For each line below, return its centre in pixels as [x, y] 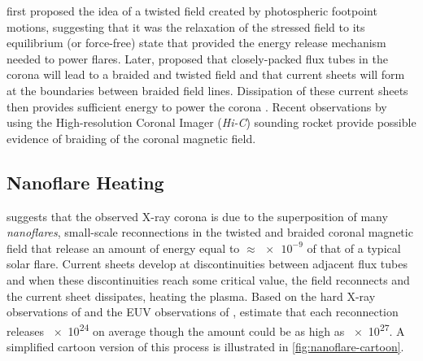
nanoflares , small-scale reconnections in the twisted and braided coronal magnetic [210, 232]
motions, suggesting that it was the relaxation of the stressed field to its [186, 26]
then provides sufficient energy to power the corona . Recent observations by [197, 106]
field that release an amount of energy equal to [123, 248]
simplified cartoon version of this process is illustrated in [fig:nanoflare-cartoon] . [205, 346]
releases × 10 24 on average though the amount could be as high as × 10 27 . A [206, 329]
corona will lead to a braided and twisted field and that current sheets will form [206, 74]
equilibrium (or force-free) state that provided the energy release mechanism [196, 43]
